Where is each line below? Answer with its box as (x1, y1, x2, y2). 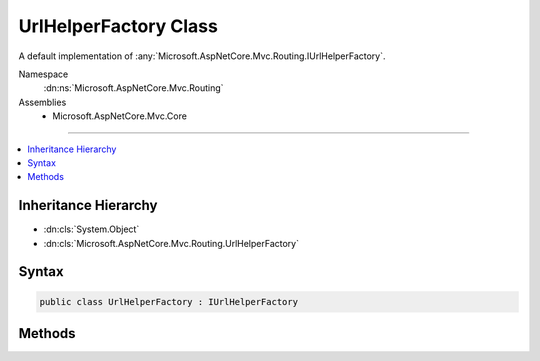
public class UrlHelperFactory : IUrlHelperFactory (39, 296, 299, 307)
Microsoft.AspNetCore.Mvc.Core (52, 110, 187, 122)
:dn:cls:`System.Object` (43, 223, 140, 235)
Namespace (18, 68, 69, 80)
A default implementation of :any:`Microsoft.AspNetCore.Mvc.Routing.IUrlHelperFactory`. (18, 50, 386, 62)
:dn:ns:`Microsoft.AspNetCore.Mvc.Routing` (43, 82, 224, 94)
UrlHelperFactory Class (18, 15, 219, 37)
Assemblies (18, 96, 67, 108)
